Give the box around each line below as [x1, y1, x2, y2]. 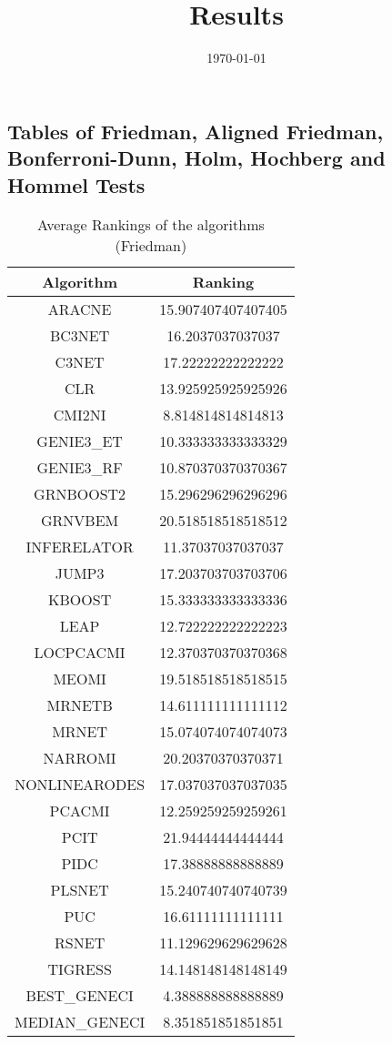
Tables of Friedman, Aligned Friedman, [7, 117, 384, 145]
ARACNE [47, 299, 112, 320]
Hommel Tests [7, 170, 146, 198]
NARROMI [43, 747, 116, 769]
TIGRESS [47, 958, 112, 980]
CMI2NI [53, 404, 106, 426]
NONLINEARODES [15, 774, 146, 796]
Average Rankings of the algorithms [36, 214, 265, 236]
